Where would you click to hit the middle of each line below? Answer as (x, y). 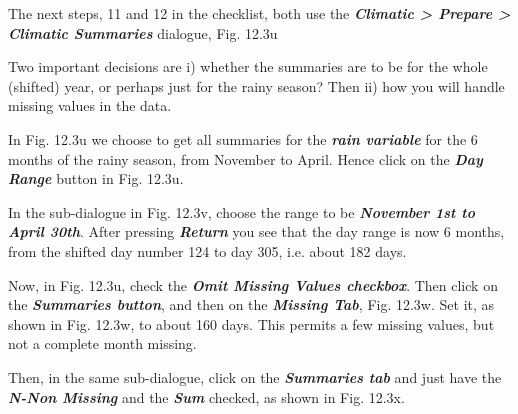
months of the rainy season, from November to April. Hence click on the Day (245, 158)
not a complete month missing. (102, 343)
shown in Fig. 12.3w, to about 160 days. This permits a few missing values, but (251, 323)
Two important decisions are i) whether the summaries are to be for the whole (248, 66)
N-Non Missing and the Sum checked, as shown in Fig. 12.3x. (206, 396)
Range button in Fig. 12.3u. (96, 178)
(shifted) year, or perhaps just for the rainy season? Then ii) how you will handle (256, 85)
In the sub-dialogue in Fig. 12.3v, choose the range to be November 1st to (241, 211)
